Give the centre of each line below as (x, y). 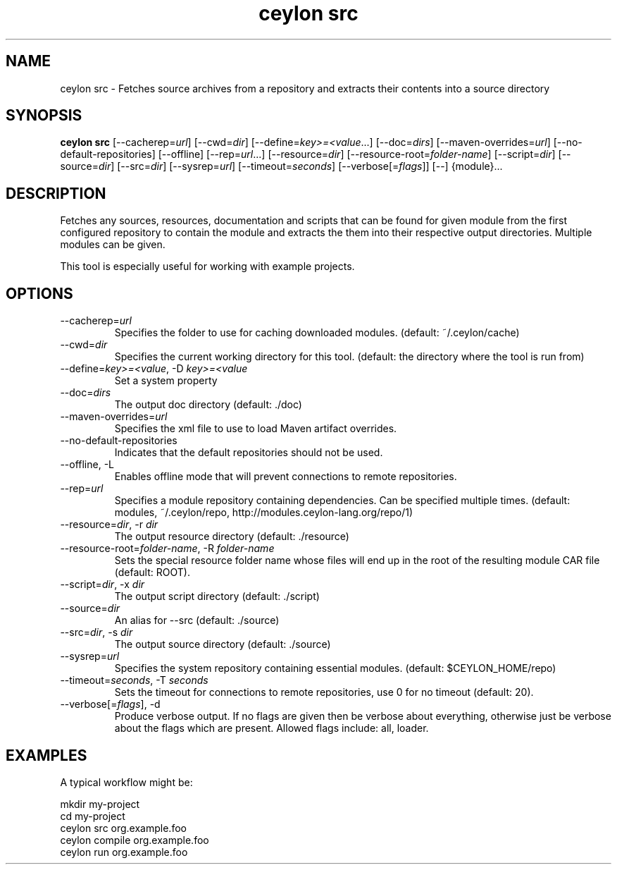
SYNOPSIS (44, 116)
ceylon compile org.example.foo (135, 840)
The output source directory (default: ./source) (223, 644)
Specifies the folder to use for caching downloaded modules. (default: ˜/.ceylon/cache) (317, 333)
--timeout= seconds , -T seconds (134, 680)
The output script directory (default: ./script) (217, 596)
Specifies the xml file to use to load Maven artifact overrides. (256, 429)
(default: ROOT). (152, 572)
